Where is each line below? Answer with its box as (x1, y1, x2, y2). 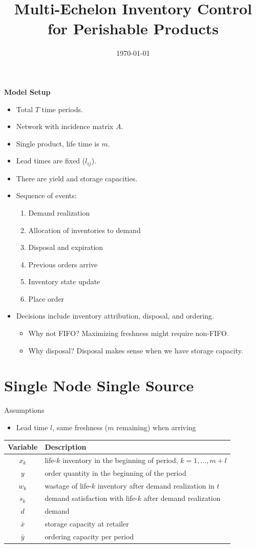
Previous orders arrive (28, 259, 98, 269)
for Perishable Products (47, 18, 219, 39)
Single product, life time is (16, 138, 99, 149)
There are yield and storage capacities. (16, 173, 138, 183)
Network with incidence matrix (16, 121, 114, 132)
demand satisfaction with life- (45, 493, 138, 503)
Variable (8, 441, 38, 452)
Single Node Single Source (4, 375, 194, 396)
